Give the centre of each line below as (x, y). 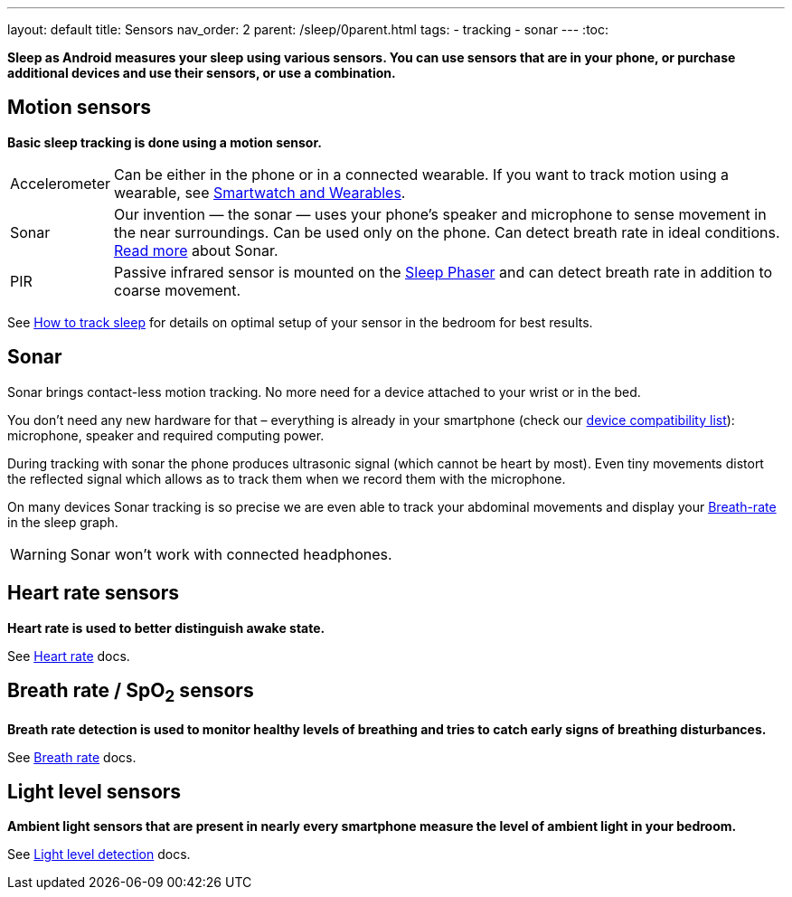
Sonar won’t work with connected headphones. (231, 554)
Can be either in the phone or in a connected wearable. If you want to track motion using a (421, 174)
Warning (38, 554)
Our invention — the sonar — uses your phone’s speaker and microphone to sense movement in (440, 214)
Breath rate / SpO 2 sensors (131, 692)
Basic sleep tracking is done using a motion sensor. (165, 142)
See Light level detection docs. (99, 855)
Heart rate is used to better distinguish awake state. (166, 628)
